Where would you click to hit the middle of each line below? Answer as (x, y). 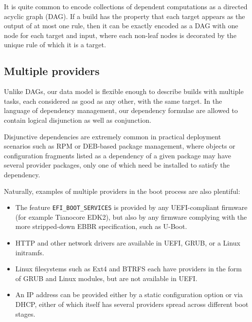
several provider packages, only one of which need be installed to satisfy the (117, 165)
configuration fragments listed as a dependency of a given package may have (117, 155)
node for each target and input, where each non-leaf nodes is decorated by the (120, 35)
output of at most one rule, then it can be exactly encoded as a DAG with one (121, 26)
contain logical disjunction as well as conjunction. (78, 120)
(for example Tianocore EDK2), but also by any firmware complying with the (131, 217)
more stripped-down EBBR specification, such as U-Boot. (101, 226)
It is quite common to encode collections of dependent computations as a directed (126, 6)
